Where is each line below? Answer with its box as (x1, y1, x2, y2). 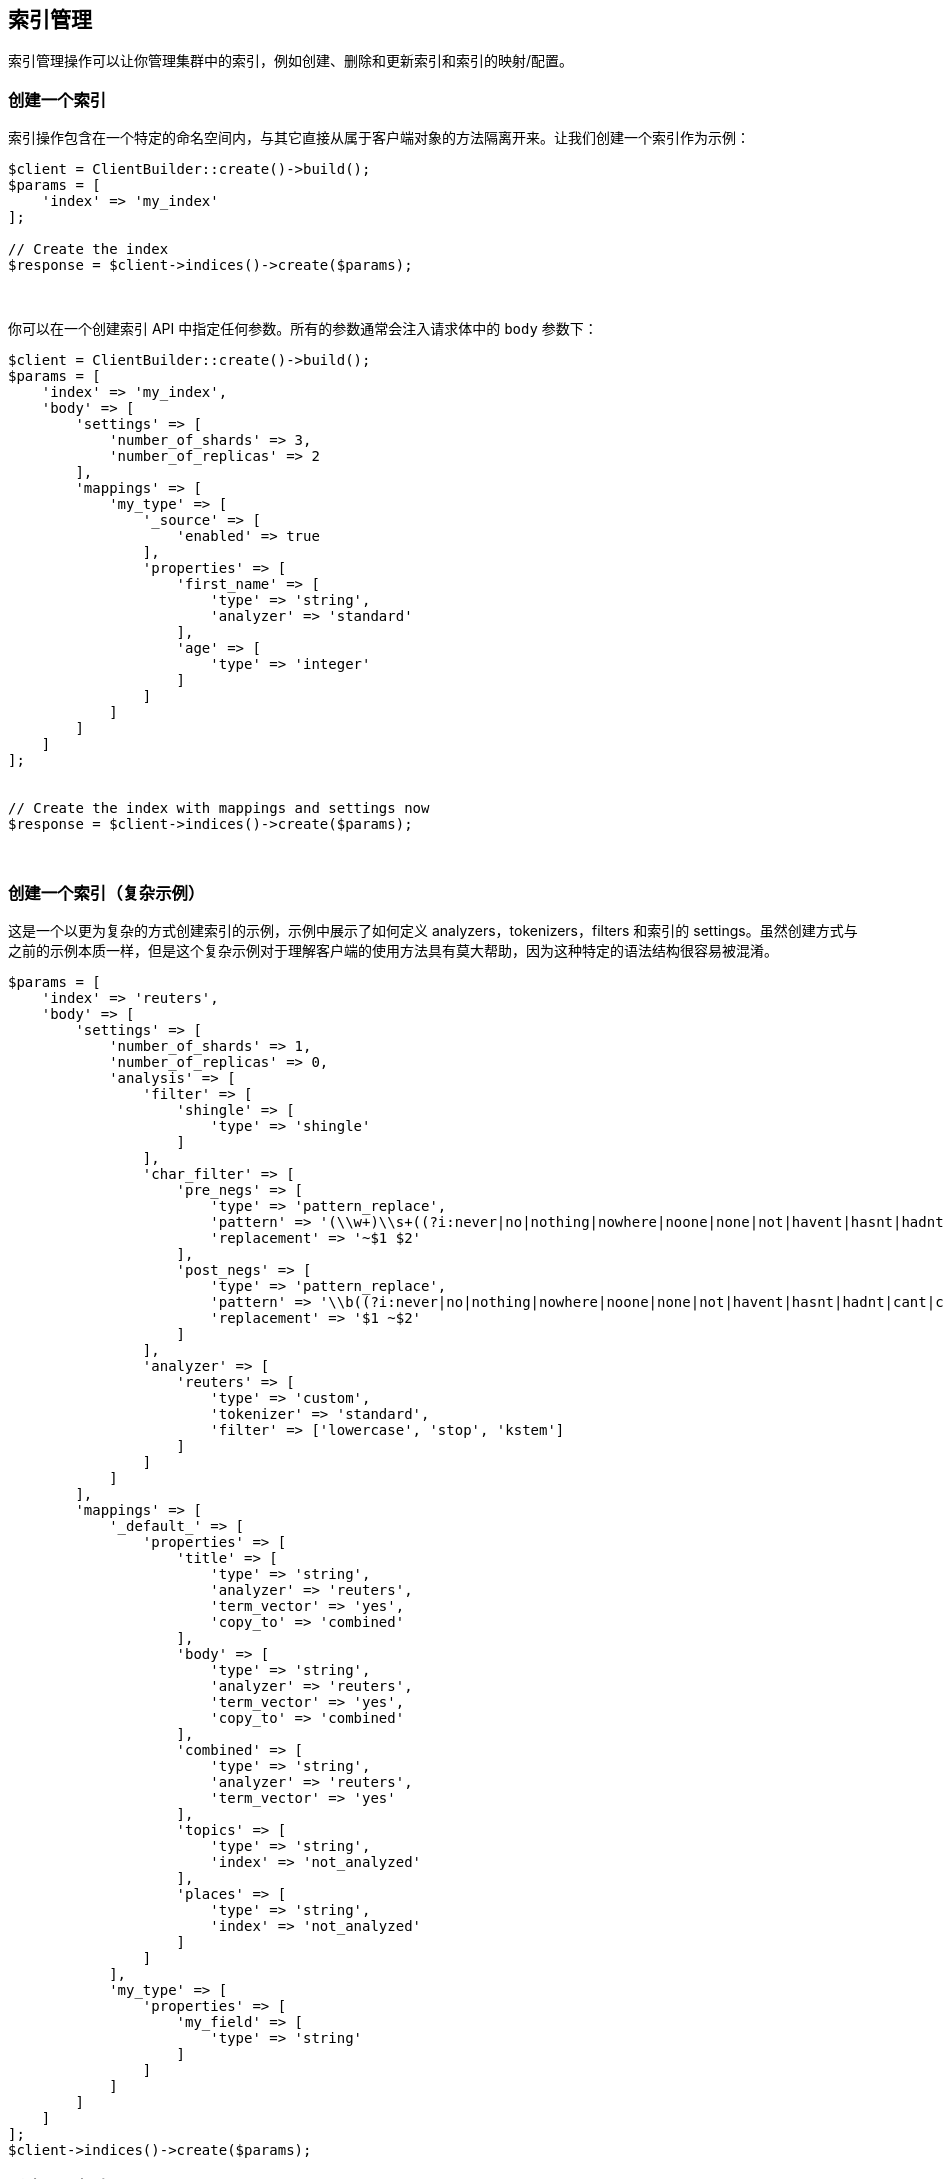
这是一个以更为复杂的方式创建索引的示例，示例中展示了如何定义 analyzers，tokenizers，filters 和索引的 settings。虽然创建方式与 (8, 921, 858, 939)
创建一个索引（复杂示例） (8, 882, 205, 903)
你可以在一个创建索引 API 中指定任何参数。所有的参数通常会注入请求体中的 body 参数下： (8, 320, 598, 338)
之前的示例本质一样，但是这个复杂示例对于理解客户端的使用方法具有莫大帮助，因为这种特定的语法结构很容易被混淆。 (8, 941, 778, 959)
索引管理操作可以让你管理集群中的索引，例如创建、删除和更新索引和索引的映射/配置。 (8, 52, 574, 70)
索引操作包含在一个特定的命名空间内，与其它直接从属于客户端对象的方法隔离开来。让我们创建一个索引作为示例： (8, 129, 750, 147)
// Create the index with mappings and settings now (8, 800, 430, 817)
